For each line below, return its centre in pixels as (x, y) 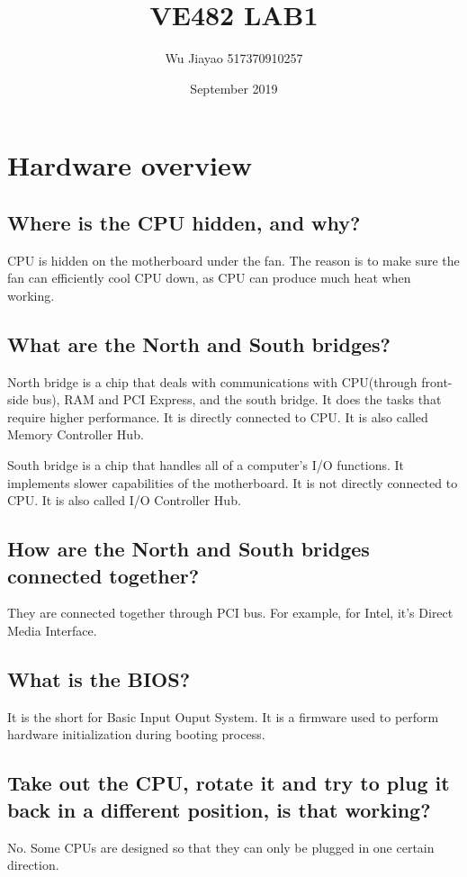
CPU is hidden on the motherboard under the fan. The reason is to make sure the (233, 260)
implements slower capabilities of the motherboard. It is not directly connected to (233, 482)
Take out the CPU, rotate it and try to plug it (229, 783)
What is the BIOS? (99, 679)
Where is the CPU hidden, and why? (184, 222)
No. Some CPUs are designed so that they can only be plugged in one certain (221, 847)
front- (437, 381)
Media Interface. (52, 631)
